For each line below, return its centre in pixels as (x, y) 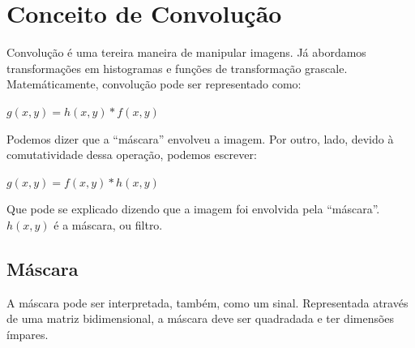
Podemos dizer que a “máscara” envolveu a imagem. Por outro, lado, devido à (200, 138)
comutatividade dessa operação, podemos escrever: (132, 155)
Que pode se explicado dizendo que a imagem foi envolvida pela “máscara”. (193, 209)
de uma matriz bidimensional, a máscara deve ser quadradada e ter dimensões (201, 318)
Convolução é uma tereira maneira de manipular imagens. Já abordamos (186, 52)
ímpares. (28, 334)
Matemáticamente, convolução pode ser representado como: (154, 84)
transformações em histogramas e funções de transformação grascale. (177, 68)
